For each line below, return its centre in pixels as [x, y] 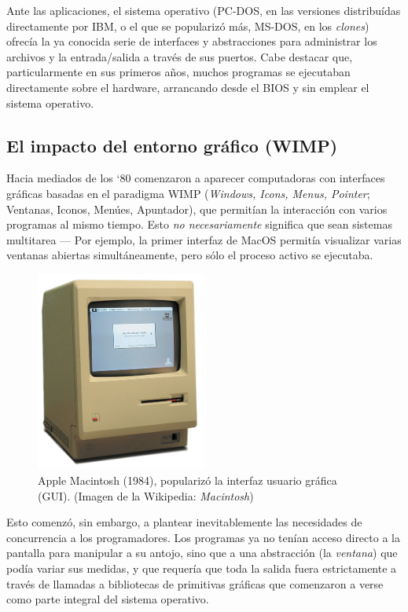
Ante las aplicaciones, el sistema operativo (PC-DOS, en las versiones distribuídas [204, 10]
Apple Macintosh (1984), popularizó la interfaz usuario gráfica [187, 480]
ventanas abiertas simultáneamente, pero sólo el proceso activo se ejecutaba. [190, 255]
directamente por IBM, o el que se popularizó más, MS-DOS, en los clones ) [188, 26]
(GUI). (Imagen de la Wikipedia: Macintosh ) [146, 495]
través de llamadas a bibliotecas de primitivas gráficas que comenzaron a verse [195, 583]
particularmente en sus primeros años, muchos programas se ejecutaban [178, 72]
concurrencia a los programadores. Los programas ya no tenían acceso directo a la [203, 537]
